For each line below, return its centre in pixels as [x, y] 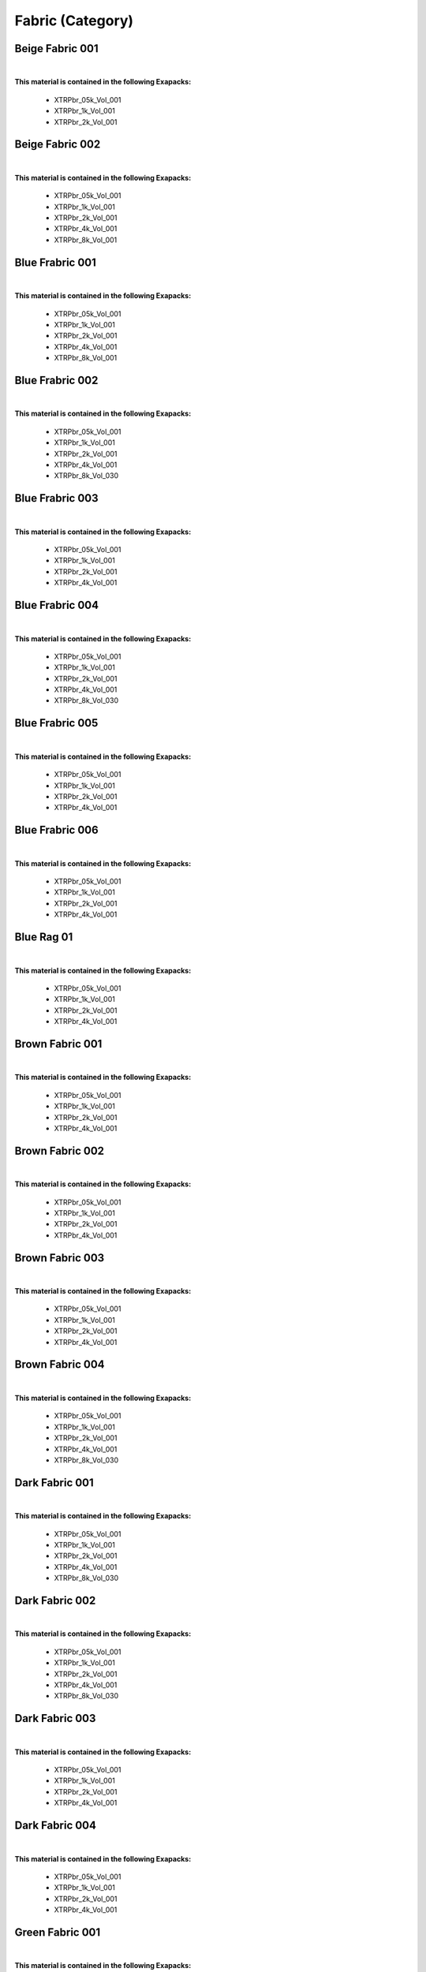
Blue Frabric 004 [56, 605]
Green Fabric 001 [58, 1932]
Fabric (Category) [74, 21]
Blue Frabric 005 [56, 723]
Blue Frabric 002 [56, 380]
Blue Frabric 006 [56, 830]
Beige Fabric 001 [56, 49]
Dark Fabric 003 [55, 1718]
